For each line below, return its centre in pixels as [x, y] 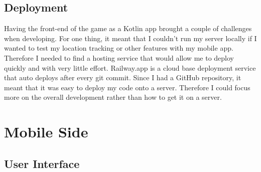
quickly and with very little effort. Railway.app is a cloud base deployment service [130, 67]
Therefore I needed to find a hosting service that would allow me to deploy [119, 57]
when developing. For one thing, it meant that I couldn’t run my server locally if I [130, 38]
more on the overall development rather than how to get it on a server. [113, 97]
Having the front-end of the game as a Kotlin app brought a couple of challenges [128, 28]
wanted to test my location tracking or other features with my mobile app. [119, 48]
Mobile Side [46, 132]
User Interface [42, 163]
